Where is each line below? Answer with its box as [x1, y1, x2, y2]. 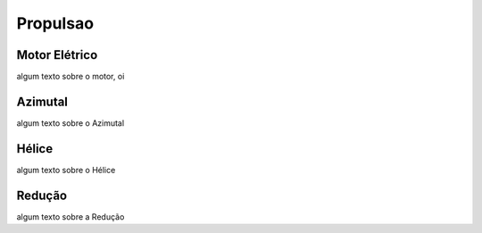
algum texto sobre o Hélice [16, 164, 116, 175]
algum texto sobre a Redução [16, 211, 125, 222]
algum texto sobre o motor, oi [16, 71, 125, 82]
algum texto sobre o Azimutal [16, 117, 125, 129]
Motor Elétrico [16, 47, 98, 62]
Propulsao [16, 13, 94, 33]
